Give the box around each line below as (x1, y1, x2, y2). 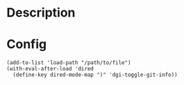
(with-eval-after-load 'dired (6, 66, 94, 73)
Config (6, 37, 47, 53)
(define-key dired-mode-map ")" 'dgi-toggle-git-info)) (12, 71, 178, 79)
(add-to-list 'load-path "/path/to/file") (6, 59, 131, 66)
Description (6, 5, 76, 21)
